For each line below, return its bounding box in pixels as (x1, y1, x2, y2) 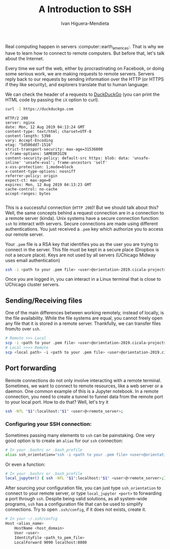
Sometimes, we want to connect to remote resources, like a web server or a (5, 383, 163, 389)
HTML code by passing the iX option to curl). (5, 96, 100, 102)
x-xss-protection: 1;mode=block (5, 164, 73, 169)
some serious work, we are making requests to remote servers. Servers (5, 70, 154, 77)
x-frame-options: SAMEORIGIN (5, 151, 67, 156)
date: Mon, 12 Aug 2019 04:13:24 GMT (5, 124, 85, 130)
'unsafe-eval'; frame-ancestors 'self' (23, 160, 108, 165)
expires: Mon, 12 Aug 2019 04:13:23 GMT (5, 182, 92, 187)
